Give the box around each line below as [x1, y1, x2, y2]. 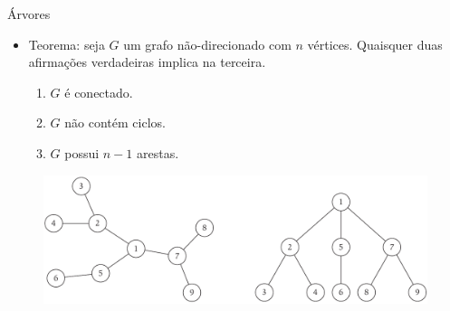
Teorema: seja [28, 34, 105, 53]
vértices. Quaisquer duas [307, 34, 443, 53]
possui [64, 143, 100, 162]
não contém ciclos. [64, 113, 166, 132]
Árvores [7, 5, 51, 23]
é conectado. [64, 82, 133, 101]
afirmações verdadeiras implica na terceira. [28, 52, 266, 71]
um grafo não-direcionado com [123, 34, 292, 53]
